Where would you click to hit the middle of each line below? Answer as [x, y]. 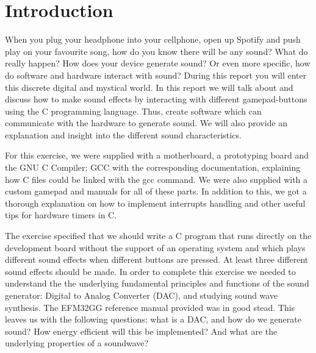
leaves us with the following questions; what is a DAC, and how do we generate [153, 319]
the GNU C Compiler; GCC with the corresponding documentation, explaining [153, 167]
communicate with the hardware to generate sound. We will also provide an [146, 123]
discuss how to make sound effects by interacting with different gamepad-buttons [156, 99]
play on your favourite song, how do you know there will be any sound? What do [156, 51]
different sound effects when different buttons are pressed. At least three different [157, 259]
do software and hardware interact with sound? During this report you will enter [156, 75]
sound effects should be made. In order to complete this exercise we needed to [150, 271]
